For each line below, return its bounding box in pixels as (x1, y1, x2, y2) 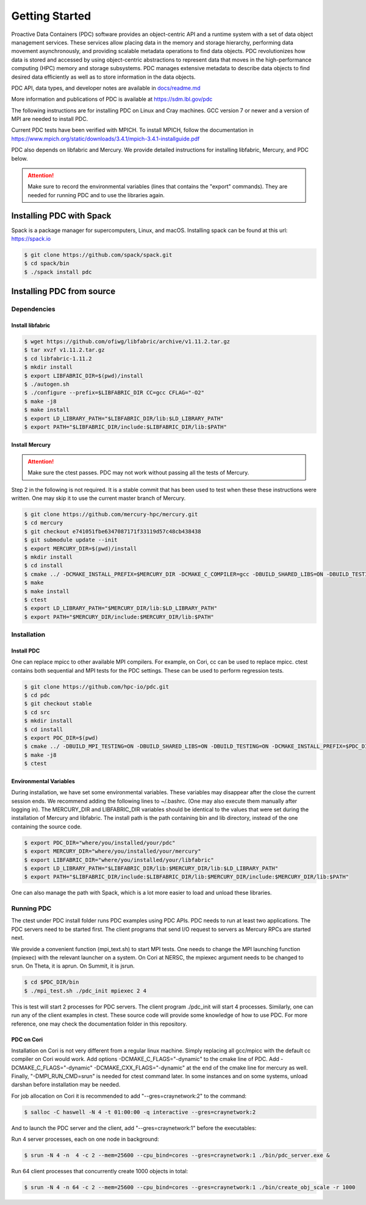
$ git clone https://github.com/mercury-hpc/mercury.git (24, 511, 198, 518)
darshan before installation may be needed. (11, 1081, 121, 1088)
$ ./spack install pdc (24, 269, 92, 275)
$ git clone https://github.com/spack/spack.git (24, 251, 173, 259)
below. (11, 154, 28, 162)
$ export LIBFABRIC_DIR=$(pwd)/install (24, 372, 143, 379)
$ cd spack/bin (24, 260, 70, 267)
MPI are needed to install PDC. (11, 115, 88, 123)
